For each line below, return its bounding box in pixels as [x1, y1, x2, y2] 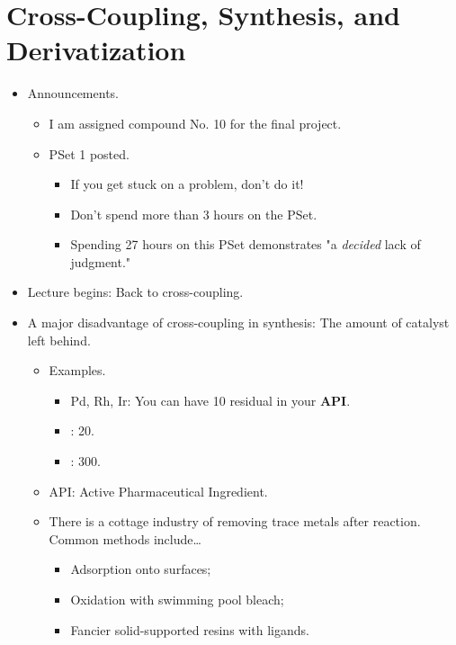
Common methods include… [49, 529, 201, 548]
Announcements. [27, 84, 119, 103]
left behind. [27, 330, 91, 349]
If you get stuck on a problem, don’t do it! [70, 175, 304, 193]
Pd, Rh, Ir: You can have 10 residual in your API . [70, 390, 351, 409]
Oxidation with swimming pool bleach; [70, 590, 284, 608]
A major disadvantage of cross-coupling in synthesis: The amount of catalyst [27, 313, 450, 332]
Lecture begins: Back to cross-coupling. [27, 282, 244, 301]
